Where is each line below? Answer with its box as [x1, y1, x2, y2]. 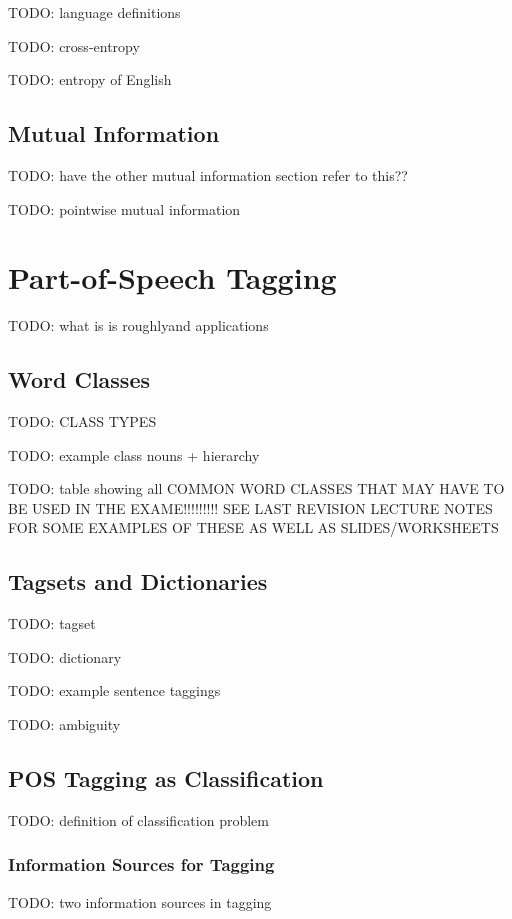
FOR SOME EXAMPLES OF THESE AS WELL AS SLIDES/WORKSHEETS [8, 517, 499, 538]
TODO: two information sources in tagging [8, 891, 272, 912]
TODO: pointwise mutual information [8, 198, 241, 219]
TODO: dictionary [8, 646, 122, 667]
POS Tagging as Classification [8, 763, 324, 794]
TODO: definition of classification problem [8, 809, 269, 830]
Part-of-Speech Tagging [8, 257, 337, 298]
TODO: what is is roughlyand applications [8, 315, 269, 336]
